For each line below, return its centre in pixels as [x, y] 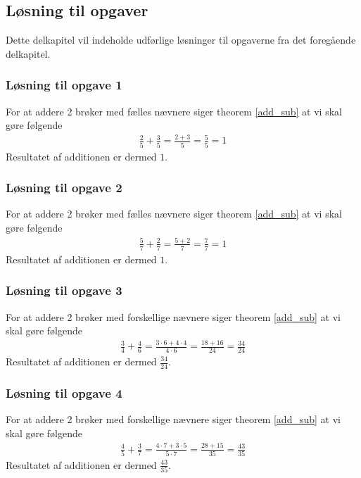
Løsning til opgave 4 [64, 392]
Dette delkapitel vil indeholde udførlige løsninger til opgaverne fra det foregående [181, 40]
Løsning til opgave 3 [64, 290]
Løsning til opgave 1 [64, 85]
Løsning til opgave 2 [64, 188]
